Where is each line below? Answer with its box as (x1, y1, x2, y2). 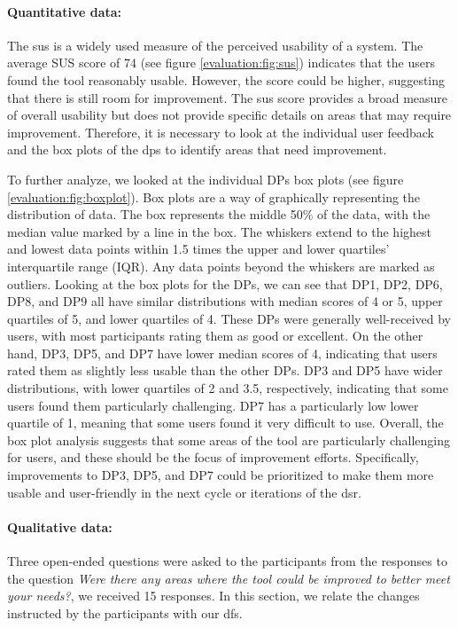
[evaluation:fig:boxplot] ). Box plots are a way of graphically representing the (7, 187, 421, 206)
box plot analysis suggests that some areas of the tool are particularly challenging (7, 430, 451, 449)
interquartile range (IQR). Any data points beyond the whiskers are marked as (7, 256, 435, 275)
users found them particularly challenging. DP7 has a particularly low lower (7, 396, 419, 414)
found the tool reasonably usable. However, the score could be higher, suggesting (7, 70, 446, 89)
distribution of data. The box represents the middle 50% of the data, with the (7, 205, 431, 224)
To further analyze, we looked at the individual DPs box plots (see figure (7, 169, 404, 188)
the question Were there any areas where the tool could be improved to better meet (7, 569, 450, 587)
